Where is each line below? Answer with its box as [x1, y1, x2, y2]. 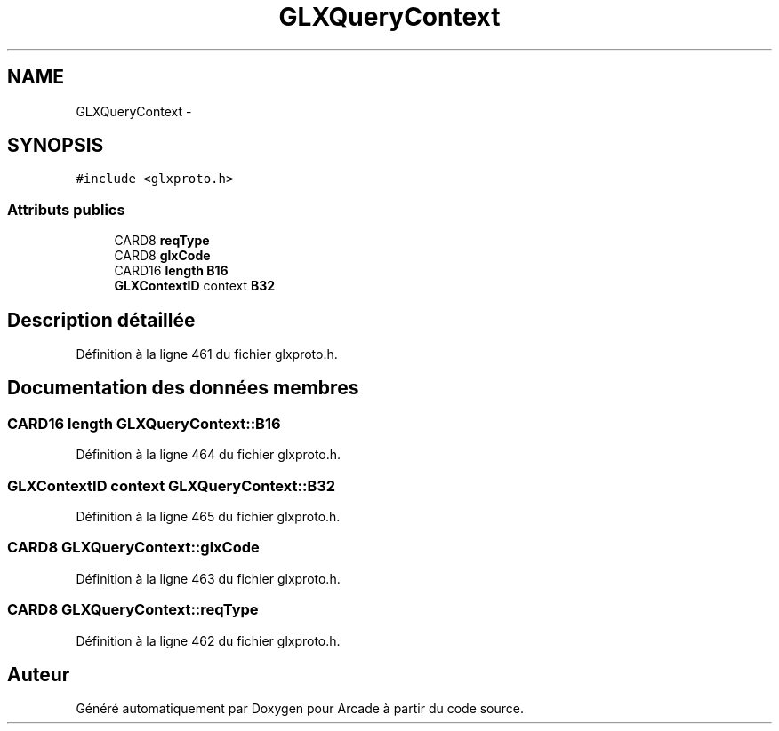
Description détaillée [7, 308, 196, 331]
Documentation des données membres [7, 377, 359, 400]
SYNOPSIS [7, 134, 104, 157]
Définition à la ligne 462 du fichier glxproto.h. [76, 632, 341, 648]
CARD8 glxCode [114, 248, 211, 264]
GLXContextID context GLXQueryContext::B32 [7, 476, 336, 495]
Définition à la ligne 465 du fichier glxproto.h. [76, 509, 341, 524]
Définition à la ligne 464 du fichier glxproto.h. [76, 447, 341, 463]
